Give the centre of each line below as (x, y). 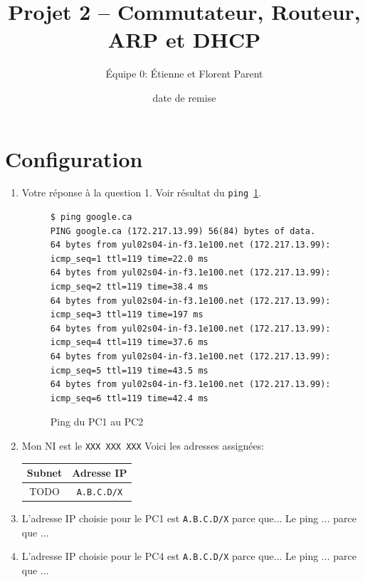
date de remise (184, 97)
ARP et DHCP (184, 39)
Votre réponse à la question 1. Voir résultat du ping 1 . (142, 192)
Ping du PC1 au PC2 (97, 422)
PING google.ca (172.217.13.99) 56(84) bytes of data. (183, 231)
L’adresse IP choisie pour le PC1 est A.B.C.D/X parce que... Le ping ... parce (189, 518)
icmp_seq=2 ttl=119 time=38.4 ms (129, 287)
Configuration (74, 158)
